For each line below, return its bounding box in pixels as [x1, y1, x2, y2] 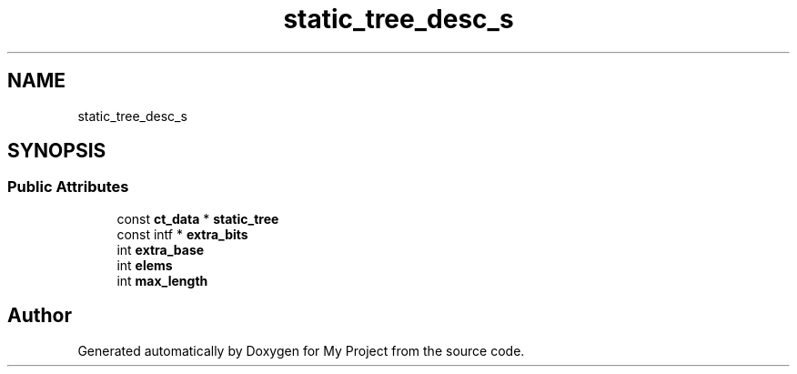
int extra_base [116, 241, 205, 258]
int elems [116, 257, 173, 273]
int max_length [116, 272, 208, 288]
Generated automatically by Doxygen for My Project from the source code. [77, 342, 525, 359]
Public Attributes [7, 177, 129, 197]
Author [7, 304, 72, 328]
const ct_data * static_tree [116, 210, 279, 227]
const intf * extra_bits [116, 226, 248, 242]
